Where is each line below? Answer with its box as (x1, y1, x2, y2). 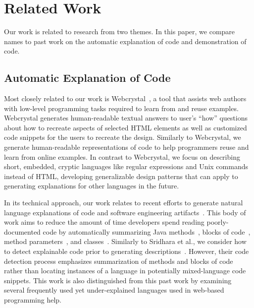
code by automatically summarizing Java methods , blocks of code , (43, 226, 251, 237)
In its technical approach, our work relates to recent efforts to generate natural (4, 197, 243, 208)
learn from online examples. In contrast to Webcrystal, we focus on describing (4, 151, 240, 162)
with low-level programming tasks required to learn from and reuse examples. (4, 103, 239, 113)
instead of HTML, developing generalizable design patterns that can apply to (4, 171, 238, 181)
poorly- (206, 217, 229, 227)
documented (4, 226, 41, 237)
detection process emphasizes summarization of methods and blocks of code (4, 255, 233, 266)
